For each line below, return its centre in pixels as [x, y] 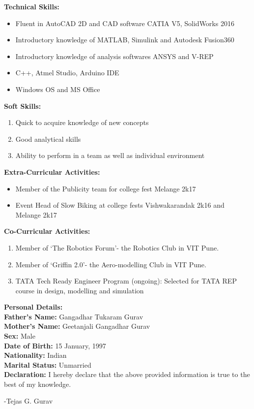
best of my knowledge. [38, 384]
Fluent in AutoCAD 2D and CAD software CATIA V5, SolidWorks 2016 [125, 23]
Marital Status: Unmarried [48, 364]
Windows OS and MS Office [58, 89]
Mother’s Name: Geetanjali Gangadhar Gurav [77, 326]
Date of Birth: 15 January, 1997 [55, 345]
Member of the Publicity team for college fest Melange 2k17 [106, 188]
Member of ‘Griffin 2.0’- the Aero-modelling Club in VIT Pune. [111, 264]
